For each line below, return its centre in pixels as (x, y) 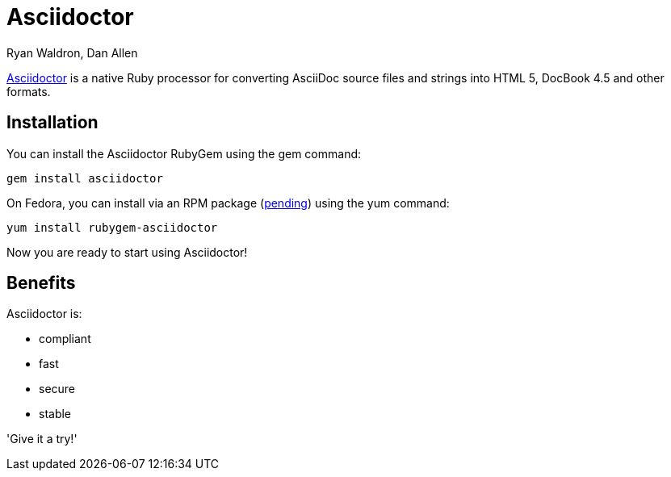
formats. (29, 91)
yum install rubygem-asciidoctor (112, 227)
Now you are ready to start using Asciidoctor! (127, 252)
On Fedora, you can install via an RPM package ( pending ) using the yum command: (228, 203)
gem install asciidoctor (85, 178)
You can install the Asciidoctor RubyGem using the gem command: (184, 153)
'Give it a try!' (42, 439)
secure (57, 389)
